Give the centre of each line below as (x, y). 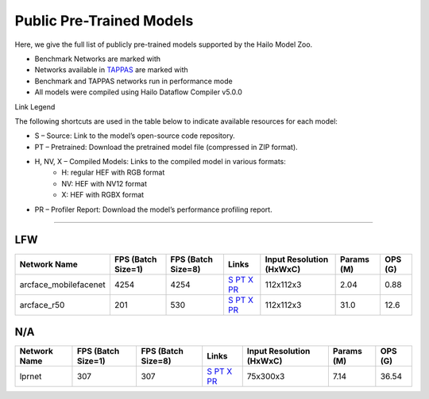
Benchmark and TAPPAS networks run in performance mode (134, 81)
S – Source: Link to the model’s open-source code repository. (135, 136)
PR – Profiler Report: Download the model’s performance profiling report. (154, 209)
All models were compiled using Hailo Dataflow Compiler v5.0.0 (138, 92)
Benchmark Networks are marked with (98, 59)
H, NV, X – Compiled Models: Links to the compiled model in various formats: (160, 162)
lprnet (31, 377)
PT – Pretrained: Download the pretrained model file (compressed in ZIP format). (166, 147)
